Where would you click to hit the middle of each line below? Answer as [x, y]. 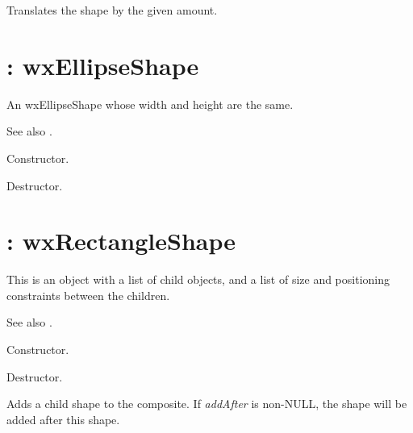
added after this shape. [63, 419]
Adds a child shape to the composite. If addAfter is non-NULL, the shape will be [207, 404]
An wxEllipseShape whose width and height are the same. [150, 104]
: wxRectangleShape [121, 241]
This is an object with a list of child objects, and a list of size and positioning [198, 279]
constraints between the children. [88, 295]
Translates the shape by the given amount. [112, 10]
